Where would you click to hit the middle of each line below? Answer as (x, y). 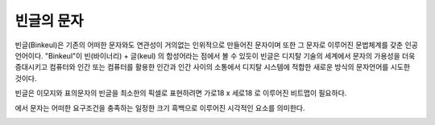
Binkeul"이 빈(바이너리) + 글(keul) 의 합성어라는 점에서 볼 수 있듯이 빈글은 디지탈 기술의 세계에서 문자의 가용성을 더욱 (232, 55)
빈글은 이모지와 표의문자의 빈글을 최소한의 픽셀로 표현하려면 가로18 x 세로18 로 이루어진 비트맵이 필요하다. (181, 93)
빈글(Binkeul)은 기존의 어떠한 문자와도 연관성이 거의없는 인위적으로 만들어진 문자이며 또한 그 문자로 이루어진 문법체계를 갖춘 (209, 45)
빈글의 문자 (49, 21)
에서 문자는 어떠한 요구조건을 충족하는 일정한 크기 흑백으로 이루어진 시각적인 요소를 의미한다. (160, 107)
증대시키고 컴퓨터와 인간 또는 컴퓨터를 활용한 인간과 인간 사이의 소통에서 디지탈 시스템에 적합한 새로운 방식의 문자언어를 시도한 (213, 67)
